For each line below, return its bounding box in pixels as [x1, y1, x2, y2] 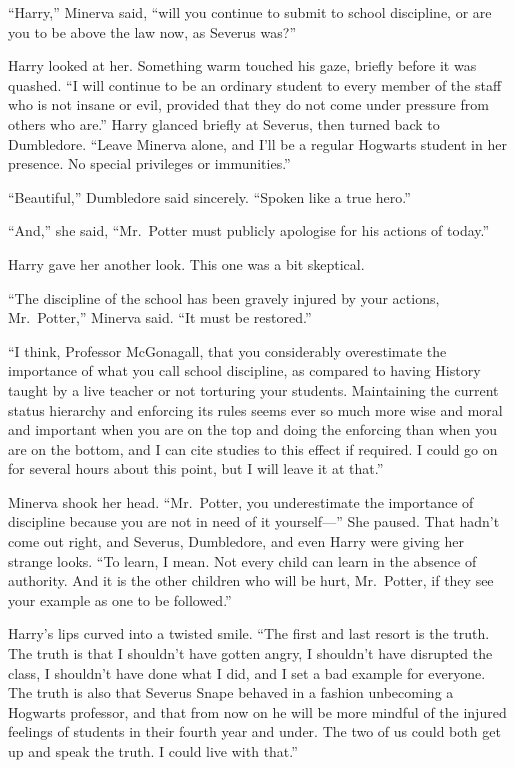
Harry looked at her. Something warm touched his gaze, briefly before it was [8, 55, 477, 76]
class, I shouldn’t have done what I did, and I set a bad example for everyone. [8, 662, 486, 683]
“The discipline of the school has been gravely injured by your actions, [8, 287, 440, 308]
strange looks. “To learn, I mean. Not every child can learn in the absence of [8, 550, 477, 571]
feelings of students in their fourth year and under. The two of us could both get [8, 721, 501, 742]
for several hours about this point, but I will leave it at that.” [8, 458, 384, 479]
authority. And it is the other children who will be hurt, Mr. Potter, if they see [8, 570, 494, 591]
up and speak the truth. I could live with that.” [8, 741, 298, 761]
